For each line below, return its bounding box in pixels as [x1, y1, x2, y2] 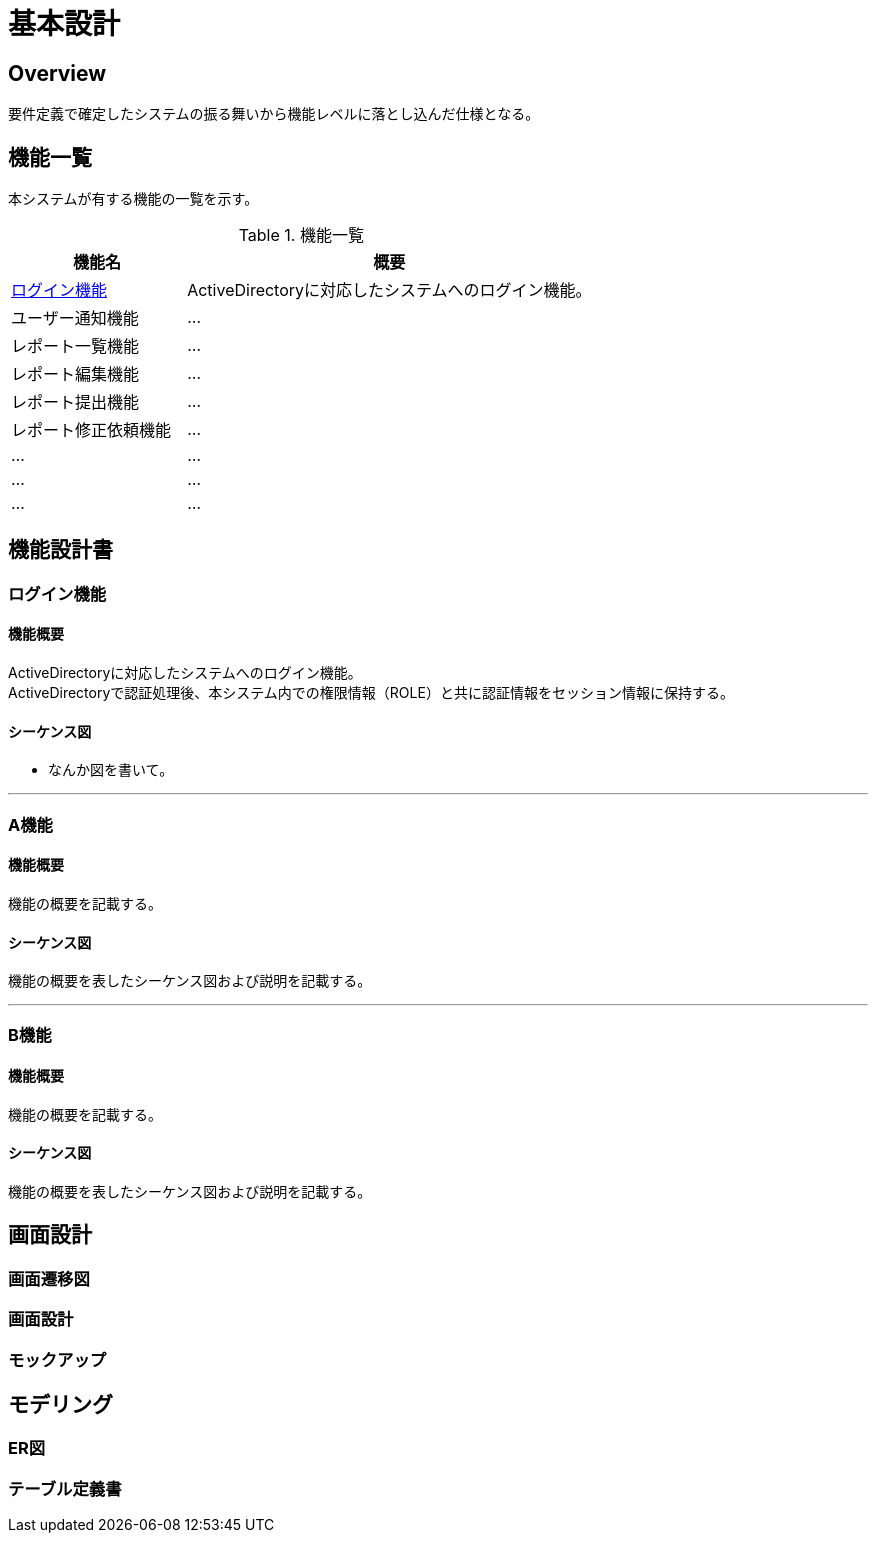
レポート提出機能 [11, 392, 140, 413]
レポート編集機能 [11, 364, 140, 385]
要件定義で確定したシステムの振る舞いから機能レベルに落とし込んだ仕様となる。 [8, 105, 540, 123]
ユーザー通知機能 [11, 308, 139, 329]
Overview [8, 60, 107, 86]
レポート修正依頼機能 [11, 420, 172, 441]
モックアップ [8, 1349, 107, 1370]
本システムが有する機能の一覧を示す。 [8, 190, 259, 208]
